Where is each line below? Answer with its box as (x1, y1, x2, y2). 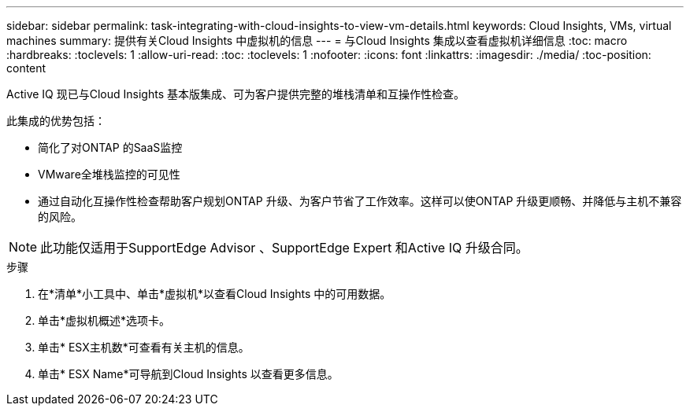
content (6, 61, 46, 75)
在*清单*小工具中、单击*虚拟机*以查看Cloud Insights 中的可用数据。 (38, 287, 391, 300)
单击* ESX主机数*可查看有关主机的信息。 (38, 340, 250, 354)
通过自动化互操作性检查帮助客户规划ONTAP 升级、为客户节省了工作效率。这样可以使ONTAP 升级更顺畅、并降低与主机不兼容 (38, 194, 682, 208)
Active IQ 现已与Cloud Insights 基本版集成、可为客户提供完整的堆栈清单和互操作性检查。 (6, 87, 465, 101)
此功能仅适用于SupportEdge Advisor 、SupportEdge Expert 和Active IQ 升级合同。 (40, 240, 529, 256)
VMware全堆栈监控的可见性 (38, 167, 180, 181)
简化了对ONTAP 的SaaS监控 (38, 141, 183, 154)
